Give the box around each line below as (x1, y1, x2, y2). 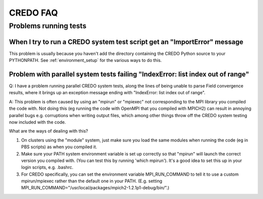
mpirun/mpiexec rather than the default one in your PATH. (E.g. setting (21, 178, 163, 184)
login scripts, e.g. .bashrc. (21, 164, 74, 170)
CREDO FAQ (9, 7, 58, 18)
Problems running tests (9, 21, 87, 30)
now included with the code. (9, 119, 66, 125)
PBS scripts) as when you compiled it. (21, 144, 97, 150)
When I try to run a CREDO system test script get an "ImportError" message (9, 38, 244, 46)
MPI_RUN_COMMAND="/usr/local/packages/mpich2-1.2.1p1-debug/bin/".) (21, 185, 169, 191)
